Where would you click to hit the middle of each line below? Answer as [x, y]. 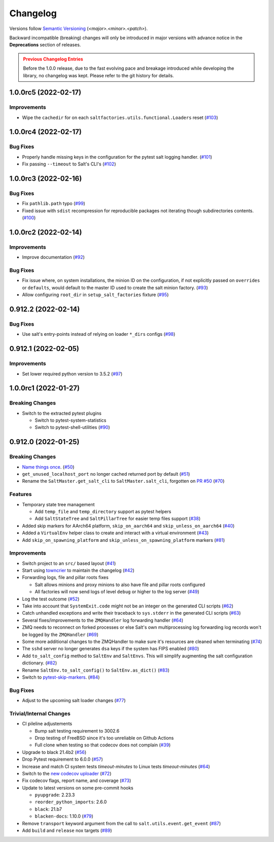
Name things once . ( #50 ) [48, 467]
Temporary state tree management [58, 504]
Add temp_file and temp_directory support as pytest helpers [103, 511]
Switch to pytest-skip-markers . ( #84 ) [61, 677]
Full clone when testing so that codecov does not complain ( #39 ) [103, 745]
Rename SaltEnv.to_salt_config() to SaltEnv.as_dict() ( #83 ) [96, 670]
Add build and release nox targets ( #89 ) [67, 831]
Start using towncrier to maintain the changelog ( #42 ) [78, 570]
